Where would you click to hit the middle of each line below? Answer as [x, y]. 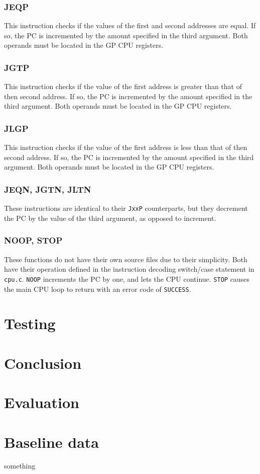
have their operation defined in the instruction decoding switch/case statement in [129, 269]
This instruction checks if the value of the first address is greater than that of [123, 86]
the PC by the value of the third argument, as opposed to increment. [110, 218]
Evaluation [42, 402]
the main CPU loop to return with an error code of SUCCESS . [98, 289]
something [20, 466]
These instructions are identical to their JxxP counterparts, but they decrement [126, 208]
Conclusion [43, 363]
